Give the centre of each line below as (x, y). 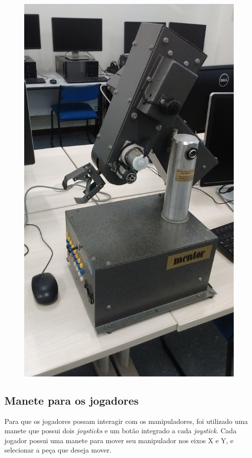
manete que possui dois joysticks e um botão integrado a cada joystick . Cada (121, 431)
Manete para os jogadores (72, 400)
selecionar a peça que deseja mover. (58, 450)
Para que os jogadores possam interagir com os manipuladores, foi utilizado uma (126, 421)
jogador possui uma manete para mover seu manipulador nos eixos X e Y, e (119, 440)
